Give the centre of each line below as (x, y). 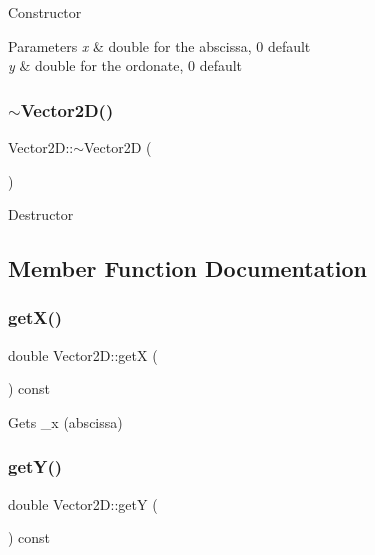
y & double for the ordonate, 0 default (125, 65)
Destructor (41, 214)
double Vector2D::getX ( (83, 354)
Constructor (45, 12)
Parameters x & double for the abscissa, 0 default (159, 45)
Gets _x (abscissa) (65, 421)
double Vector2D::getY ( (83, 503)
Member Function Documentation (188, 268)
